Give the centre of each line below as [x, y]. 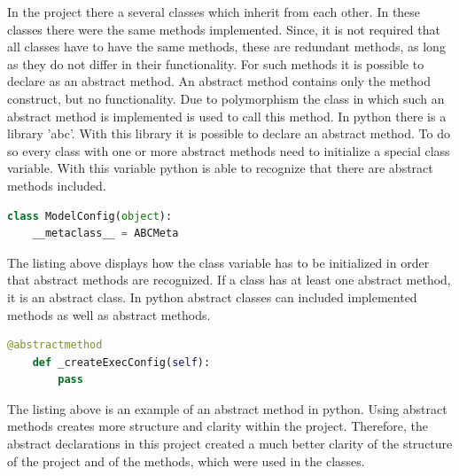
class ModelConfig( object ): [90, 216]
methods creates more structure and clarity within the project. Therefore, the [218, 426]
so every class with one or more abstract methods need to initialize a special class [229, 150]
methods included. [57, 185]
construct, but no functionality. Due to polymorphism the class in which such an [226, 98]
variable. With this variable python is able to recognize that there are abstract [220, 168]
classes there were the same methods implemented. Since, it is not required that [224, 29]
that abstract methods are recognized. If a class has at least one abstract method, [229, 280]
